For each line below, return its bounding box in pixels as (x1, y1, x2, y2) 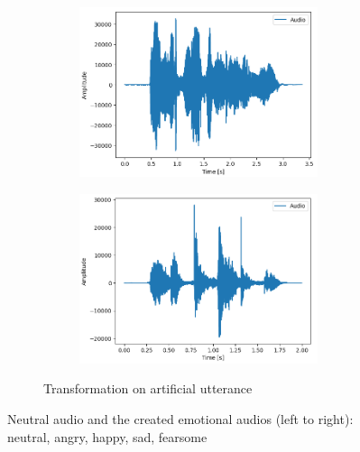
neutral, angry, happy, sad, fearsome (7, 427, 208, 446)
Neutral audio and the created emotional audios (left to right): (7, 409, 354, 428)
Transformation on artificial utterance (43, 379, 253, 398)
